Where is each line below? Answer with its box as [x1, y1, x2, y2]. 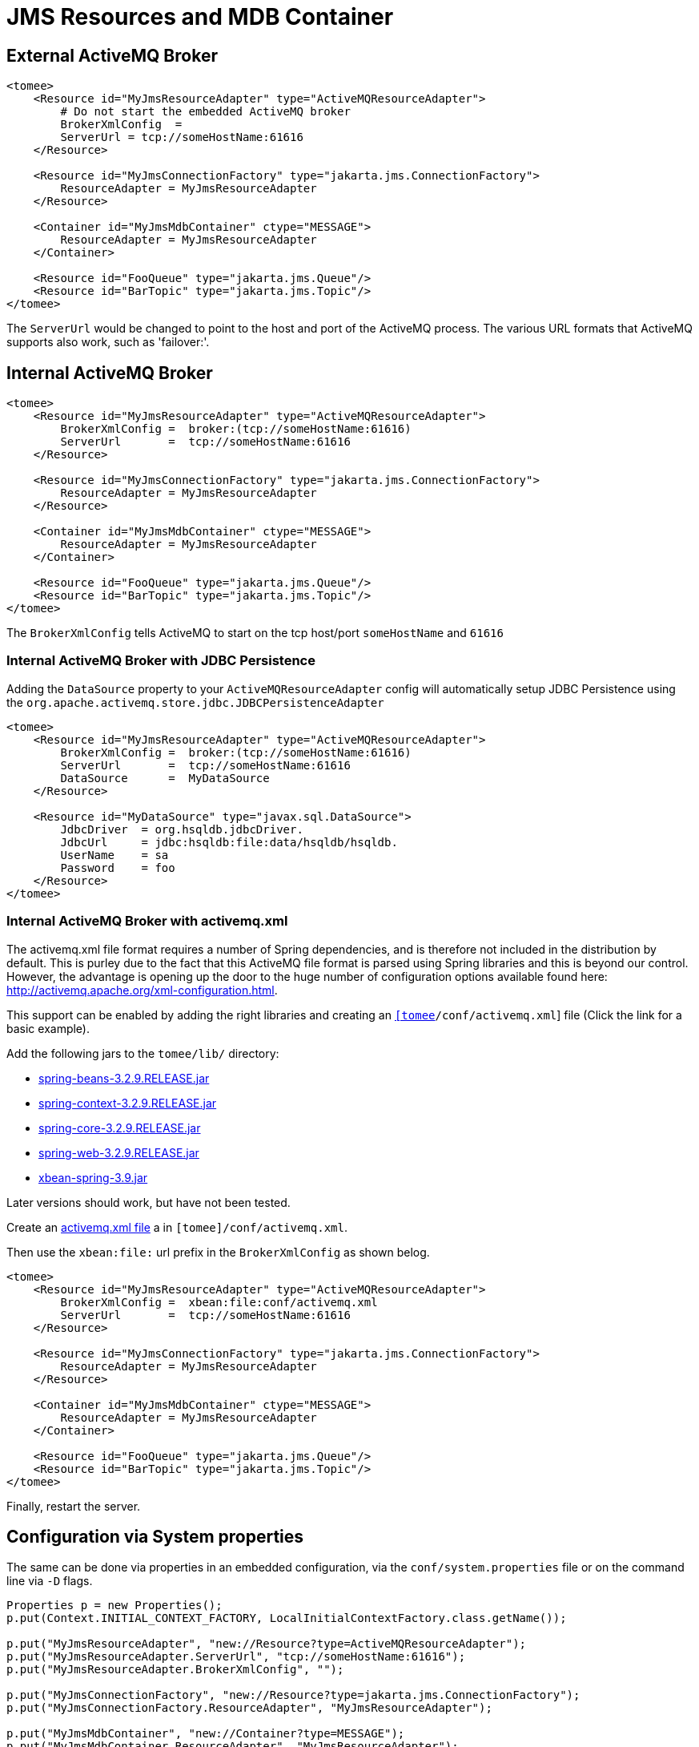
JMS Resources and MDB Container [6, 3, 394, 30]
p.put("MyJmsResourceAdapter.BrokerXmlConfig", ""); [6, 1663, 344, 1676]
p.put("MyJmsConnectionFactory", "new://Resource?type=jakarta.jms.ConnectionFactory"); [6, 1688, 580, 1702]
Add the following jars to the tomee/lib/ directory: [6, 1046, 279, 1060]
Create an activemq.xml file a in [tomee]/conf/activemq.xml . [6, 1220, 347, 1234]
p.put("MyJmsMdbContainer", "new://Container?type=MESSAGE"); [6, 1727, 405, 1741]
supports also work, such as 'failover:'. [6, 335, 210, 349]
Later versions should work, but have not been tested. [6, 1195, 291, 1209]
